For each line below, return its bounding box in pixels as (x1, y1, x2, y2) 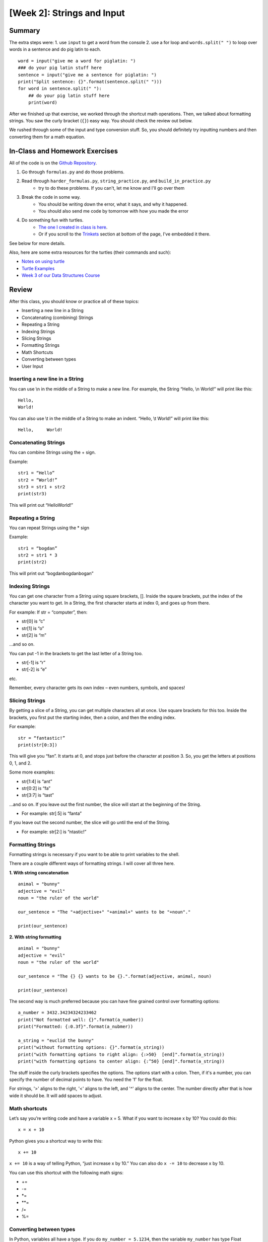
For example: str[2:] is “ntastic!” (21, 829, 87, 835)
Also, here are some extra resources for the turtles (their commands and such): (9, 249, 171, 255)
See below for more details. (9, 240, 66, 246)
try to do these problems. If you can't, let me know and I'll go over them (38, 185, 185, 191)
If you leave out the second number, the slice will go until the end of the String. (9, 820, 171, 826)
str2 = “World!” (18, 477, 58, 483)
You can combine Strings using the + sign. (9, 450, 96, 456)
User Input (21, 363, 43, 369)
